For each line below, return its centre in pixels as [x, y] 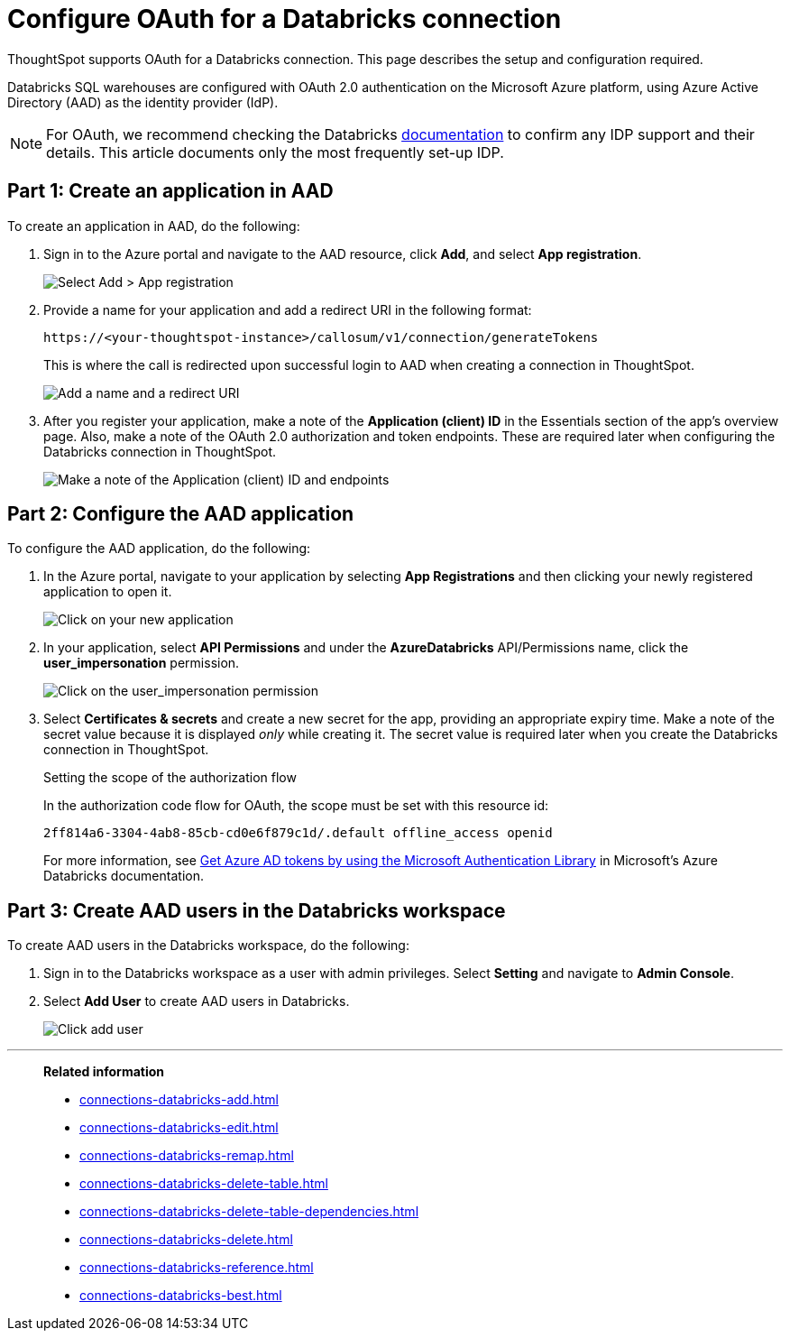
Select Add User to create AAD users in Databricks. [197, 1001]
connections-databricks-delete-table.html [204, 1184]
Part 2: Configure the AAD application [181, 514]
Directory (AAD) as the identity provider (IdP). [143, 102]
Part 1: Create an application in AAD [170, 191]
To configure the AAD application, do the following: [159, 549]
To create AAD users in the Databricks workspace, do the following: [208, 946]
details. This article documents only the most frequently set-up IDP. [275, 152]
